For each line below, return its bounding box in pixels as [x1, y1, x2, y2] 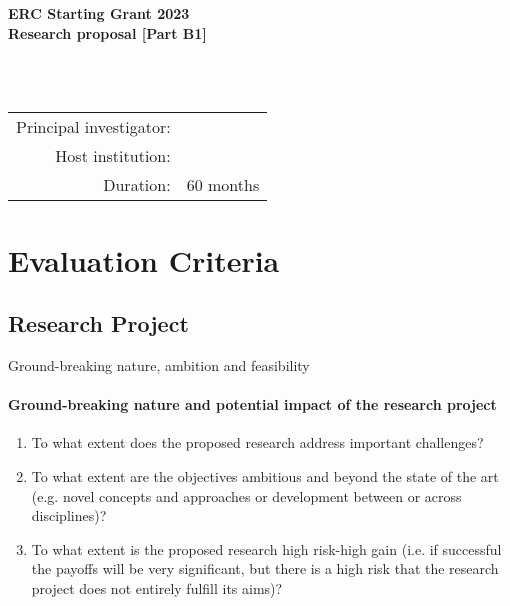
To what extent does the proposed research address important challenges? [31, 432, 484, 453]
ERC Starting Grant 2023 [8, 3, 190, 23]
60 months [186, 173, 260, 197]
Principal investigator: [16, 115, 171, 139]
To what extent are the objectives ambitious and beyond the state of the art [31, 465, 499, 486]
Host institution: [55, 144, 171, 168]
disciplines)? [31, 505, 107, 526]
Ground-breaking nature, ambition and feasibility [8, 354, 310, 375]
